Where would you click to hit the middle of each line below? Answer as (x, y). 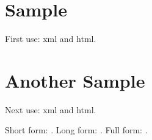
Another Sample (75, 80)
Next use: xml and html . (51, 109)
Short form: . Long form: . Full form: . (76, 130)
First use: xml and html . (51, 39)
